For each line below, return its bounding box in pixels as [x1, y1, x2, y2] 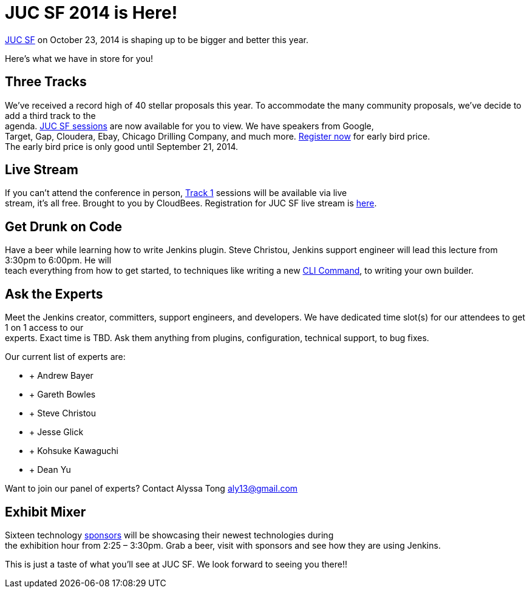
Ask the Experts [5, 286, 103, 302]
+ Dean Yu [29, 464, 71, 475]
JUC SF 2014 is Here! [5, 2, 178, 23]
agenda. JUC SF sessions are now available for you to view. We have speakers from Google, [5, 120, 374, 131]
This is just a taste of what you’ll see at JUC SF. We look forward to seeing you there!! [5, 558, 347, 569]
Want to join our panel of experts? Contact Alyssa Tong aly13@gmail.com [5, 483, 298, 494]
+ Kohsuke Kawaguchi [29, 446, 118, 456]
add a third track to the [5, 110, 96, 121]
